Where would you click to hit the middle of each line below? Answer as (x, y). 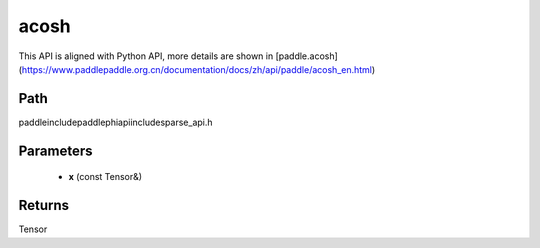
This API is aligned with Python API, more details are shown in (146, 56)
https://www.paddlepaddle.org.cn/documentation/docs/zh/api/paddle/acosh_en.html (196, 69)
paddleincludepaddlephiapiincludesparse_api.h (116, 122)
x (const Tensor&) (105, 177)
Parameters (55, 150)
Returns (44, 205)
